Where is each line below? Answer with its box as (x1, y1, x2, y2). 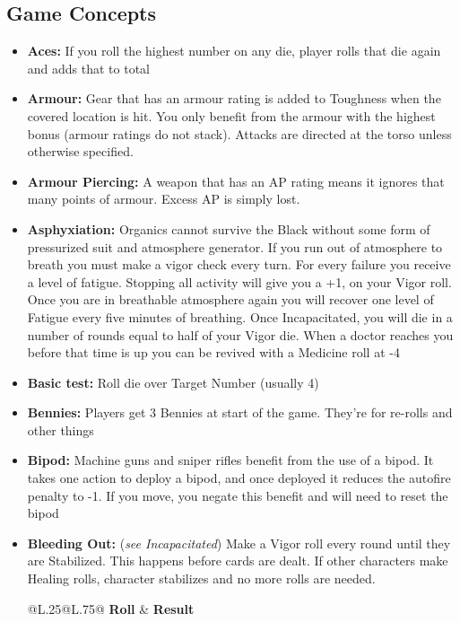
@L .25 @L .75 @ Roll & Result (27, 599, 195, 618)
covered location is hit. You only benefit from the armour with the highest (27, 106, 436, 125)
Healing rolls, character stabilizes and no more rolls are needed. (27, 569, 376, 588)
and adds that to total (27, 58, 151, 77)
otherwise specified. (27, 142, 134, 161)
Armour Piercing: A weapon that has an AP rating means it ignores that (27, 171, 445, 190)
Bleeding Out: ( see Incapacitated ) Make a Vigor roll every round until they (27, 533, 451, 552)
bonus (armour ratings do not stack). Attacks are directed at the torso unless (27, 124, 452, 143)
